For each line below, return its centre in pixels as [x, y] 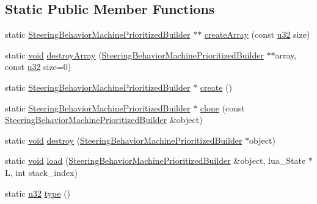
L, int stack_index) [41, 172]
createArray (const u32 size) [257, 34]
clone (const [222, 107]
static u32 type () [38, 193]
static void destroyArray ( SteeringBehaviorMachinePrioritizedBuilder [134, 55]
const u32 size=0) [38, 67]
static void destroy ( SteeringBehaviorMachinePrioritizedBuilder [124, 140]
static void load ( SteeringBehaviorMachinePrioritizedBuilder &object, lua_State [155, 160]
